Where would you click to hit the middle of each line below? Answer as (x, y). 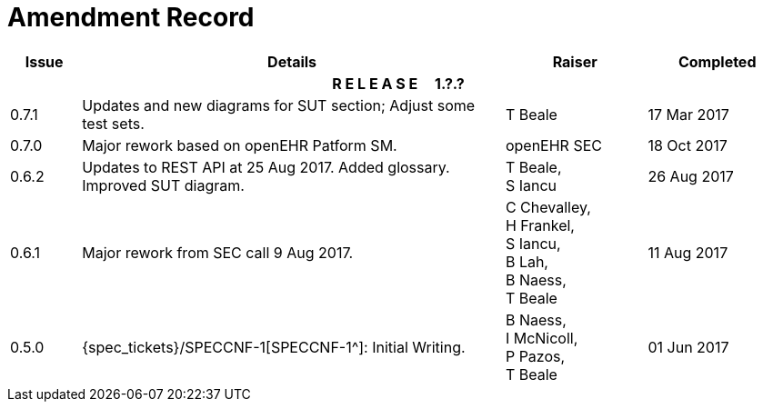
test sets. (113, 123)
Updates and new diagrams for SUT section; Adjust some (279, 105)
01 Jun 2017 (688, 347)
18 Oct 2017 (688, 145)
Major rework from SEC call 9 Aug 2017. (218, 252)
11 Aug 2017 (688, 252)
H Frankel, (540, 225)
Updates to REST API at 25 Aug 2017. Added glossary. (266, 167)
